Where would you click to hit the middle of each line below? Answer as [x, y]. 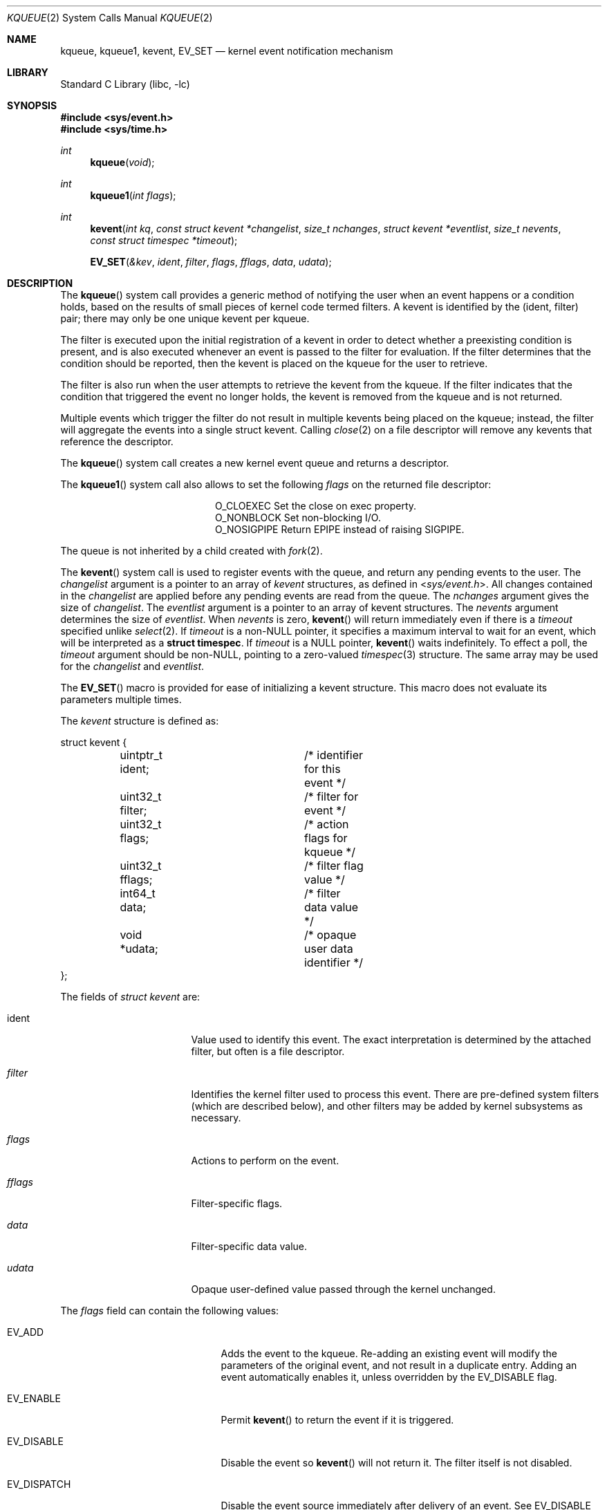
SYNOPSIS [32, 105]
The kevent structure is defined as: [140, 721]
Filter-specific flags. [237, 1203]
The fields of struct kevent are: [130, 997]
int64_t [138, 893]
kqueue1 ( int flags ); [133, 195]
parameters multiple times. [121, 699]
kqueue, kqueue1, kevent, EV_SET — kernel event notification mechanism [227, 51]
